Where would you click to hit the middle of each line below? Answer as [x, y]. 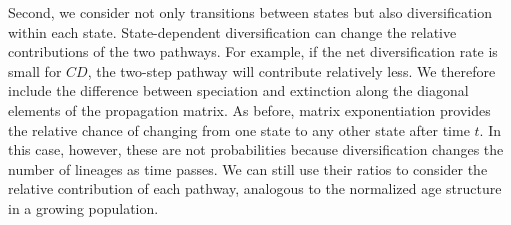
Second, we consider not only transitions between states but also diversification [250, 12]
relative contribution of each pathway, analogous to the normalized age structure [255, 188]
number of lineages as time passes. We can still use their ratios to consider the [248, 168]
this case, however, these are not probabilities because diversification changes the [256, 149]
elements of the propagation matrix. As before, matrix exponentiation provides [249, 109]
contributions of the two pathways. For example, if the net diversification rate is [253, 51]
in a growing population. [83, 207]
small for [35, 70]
